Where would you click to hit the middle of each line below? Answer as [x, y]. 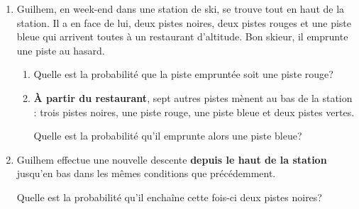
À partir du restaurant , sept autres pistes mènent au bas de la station [193, 97]
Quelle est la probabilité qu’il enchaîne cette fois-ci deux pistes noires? [169, 197]
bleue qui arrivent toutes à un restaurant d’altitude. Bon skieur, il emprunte [182, 36]
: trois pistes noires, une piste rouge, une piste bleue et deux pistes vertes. [194, 112]
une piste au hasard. [61, 50]
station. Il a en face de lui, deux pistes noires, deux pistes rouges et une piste [184, 22]
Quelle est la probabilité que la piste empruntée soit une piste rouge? [183, 74]
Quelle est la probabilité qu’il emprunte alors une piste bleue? [168, 136]
